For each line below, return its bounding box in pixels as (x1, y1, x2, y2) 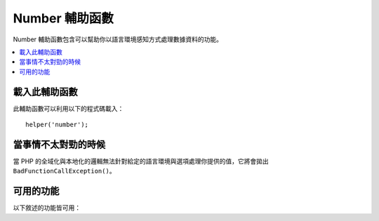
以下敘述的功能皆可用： (13, 203, 81, 212)
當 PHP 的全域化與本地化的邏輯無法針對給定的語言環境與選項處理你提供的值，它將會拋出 (13, 156, 270, 165)
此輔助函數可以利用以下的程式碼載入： (13, 104, 124, 112)
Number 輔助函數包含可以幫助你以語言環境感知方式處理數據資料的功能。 (13, 35, 223, 43)
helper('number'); (25, 121, 89, 129)
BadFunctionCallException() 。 (13, 167, 116, 175)
